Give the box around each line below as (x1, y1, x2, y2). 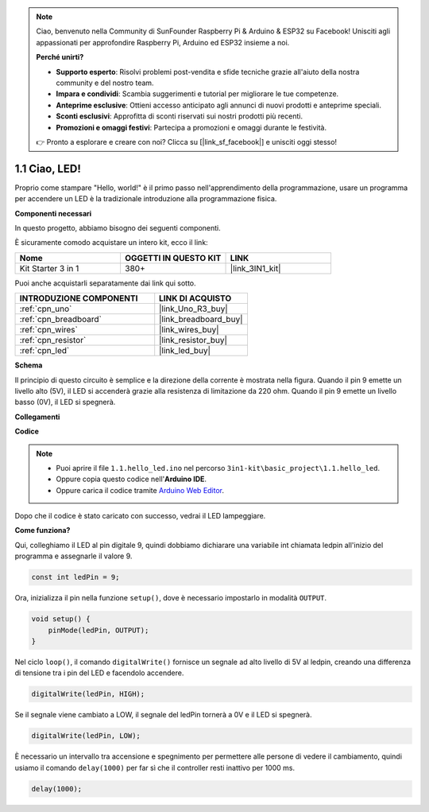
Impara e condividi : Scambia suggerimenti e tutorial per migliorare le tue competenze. (56, 89, 339, 99)
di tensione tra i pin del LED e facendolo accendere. (14, 668, 184, 678)
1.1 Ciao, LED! (14, 161, 81, 175)
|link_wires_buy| (159, 324, 219, 336)
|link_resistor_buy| (159, 335, 228, 346)
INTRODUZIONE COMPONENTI (19, 293, 138, 304)
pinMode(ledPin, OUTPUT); (48, 625, 149, 635)
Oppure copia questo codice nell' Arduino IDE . (56, 474, 207, 484)
